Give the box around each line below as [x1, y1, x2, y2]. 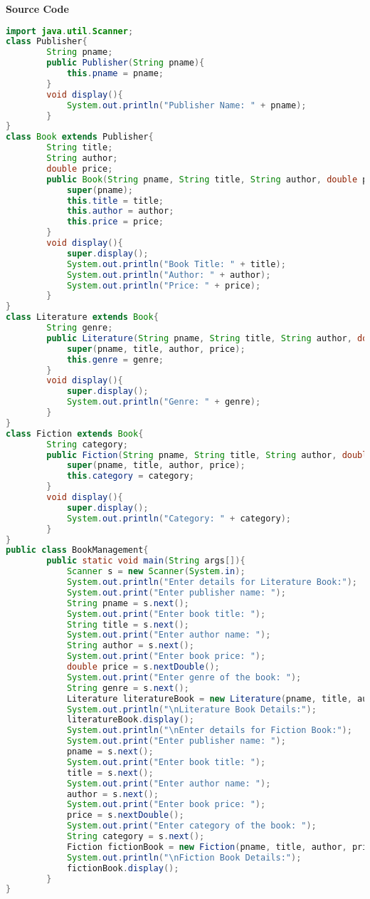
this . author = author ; [66, 206, 174, 217]
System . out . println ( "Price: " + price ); [66, 280, 261, 291]
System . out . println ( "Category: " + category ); [66, 513, 291, 524]
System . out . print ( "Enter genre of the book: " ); [66, 672, 302, 682]
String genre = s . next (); [66, 682, 189, 693]
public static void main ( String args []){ [46, 556, 245, 566]
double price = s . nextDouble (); [66, 662, 220, 672]
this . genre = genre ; [66, 354, 164, 365]
